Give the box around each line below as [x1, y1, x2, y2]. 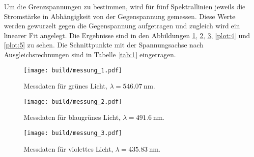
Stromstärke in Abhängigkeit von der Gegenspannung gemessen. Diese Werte [4, 11, 235, 21]
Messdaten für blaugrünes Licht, [24, 112, 121, 122]
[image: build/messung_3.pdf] [24, 130, 122, 137]
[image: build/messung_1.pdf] [24, 67, 122, 74]
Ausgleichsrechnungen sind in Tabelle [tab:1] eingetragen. [4, 49, 176, 59]
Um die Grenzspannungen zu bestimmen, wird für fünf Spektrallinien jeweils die [4, 1, 246, 11]
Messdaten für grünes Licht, [24, 81, 108, 91]
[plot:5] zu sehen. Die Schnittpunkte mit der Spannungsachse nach [4, 40, 203, 50]
